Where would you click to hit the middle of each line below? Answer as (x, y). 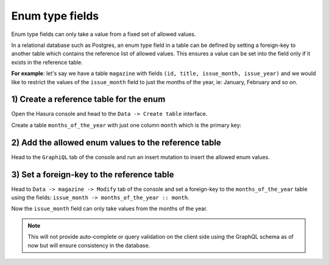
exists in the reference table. (47, 62)
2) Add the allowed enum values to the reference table (116, 142)
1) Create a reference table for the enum (88, 100)
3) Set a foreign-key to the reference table (93, 175)
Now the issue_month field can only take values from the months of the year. (109, 209)
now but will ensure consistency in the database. (89, 245)
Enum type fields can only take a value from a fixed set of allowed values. (104, 34)
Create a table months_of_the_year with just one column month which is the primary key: (126, 125)
